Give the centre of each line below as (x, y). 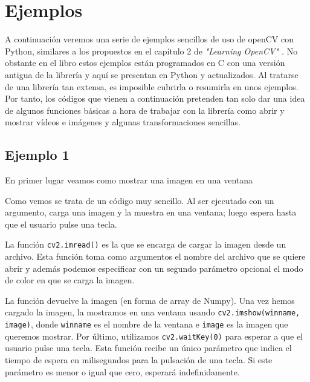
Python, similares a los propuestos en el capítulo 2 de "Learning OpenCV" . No (151, 51)
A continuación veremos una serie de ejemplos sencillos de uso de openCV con (150, 39)
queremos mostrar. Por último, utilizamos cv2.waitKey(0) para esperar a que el (154, 336)
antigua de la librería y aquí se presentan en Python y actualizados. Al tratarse (152, 74)
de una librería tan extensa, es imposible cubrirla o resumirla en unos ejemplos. (152, 86)
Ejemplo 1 (37, 155)
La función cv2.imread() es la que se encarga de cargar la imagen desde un (146, 244)
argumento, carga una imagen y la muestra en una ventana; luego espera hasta (151, 212)
